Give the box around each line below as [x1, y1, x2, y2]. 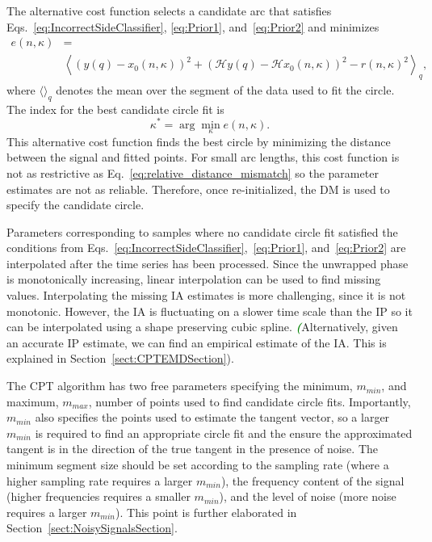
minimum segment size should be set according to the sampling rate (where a [6, 456, 389, 473]
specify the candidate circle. [6, 196, 145, 213]
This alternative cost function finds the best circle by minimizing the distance [6, 132, 391, 149]
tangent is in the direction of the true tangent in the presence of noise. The [6, 440, 378, 457]
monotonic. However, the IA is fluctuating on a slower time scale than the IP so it [6, 302, 413, 319]
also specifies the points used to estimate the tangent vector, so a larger [35, 409, 390, 426]
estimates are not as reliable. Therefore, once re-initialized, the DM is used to [6, 180, 390, 197]
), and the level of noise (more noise [219, 488, 396, 505]
